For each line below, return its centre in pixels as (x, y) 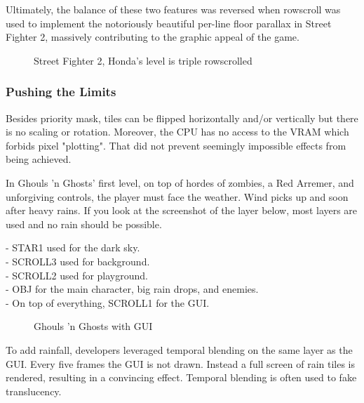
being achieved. (39, 159)
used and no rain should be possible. (84, 224)
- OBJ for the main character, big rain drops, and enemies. (132, 289)
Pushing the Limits (61, 92)
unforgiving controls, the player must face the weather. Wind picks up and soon (177, 196)
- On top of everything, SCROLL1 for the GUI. (108, 302)
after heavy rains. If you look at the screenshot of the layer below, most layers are (182, 210)
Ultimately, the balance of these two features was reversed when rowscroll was (173, 9)
